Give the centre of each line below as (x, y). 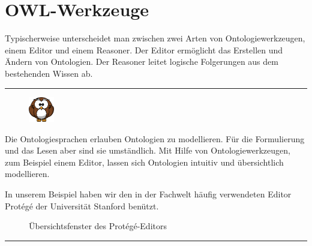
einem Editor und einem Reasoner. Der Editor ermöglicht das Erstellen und (144, 49)
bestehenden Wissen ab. (49, 73)
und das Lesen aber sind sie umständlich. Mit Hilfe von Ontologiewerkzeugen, (148, 150)
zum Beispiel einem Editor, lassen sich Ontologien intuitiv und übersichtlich (144, 162)
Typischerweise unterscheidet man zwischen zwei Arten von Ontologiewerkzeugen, (155, 38)
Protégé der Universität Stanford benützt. (82, 205)
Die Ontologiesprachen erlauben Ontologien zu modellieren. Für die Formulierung (155, 138)
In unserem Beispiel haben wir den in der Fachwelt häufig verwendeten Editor (148, 194)
